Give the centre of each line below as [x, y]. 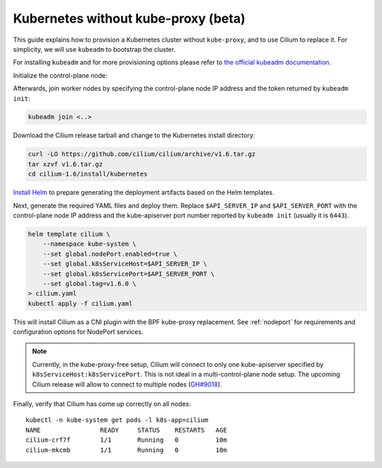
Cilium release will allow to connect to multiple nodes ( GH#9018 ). [127, 384]
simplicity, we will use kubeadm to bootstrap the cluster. [94, 49]
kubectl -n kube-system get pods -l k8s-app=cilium [117, 420]
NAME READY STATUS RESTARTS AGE [127, 430]
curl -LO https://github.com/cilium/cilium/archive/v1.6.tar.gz [142, 154]
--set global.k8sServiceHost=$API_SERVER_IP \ [125, 264]
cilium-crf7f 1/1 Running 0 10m [127, 440]
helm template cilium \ [69, 234]
